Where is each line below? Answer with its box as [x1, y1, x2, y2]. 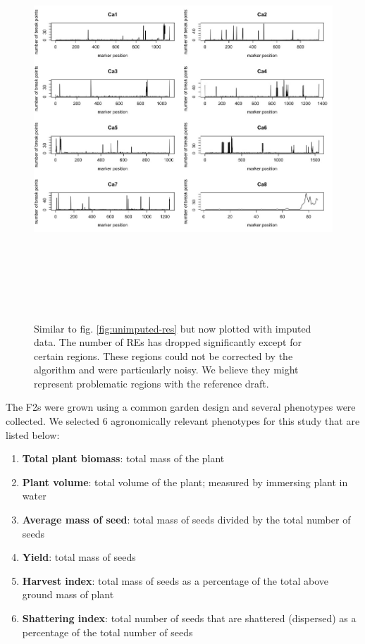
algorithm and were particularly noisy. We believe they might [34, 362, 299, 377]
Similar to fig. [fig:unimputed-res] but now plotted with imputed [34, 321, 311, 335]
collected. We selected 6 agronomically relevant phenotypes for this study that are [6, 414, 360, 428]
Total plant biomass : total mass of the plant [22, 451, 225, 466]
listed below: [6, 427, 60, 442]
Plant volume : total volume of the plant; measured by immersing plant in [22, 474, 348, 489]
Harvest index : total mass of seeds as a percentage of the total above [22, 573, 329, 588]
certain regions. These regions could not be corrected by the [34, 348, 293, 363]
